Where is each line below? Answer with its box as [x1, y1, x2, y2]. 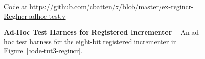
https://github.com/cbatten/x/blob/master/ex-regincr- [29, 1, 193, 11]
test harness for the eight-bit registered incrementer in [16, 36, 177, 46]
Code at [4, 1, 28, 11]
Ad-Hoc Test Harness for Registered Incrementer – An [4, 27, 190, 37]
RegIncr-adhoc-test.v [4, 11, 66, 21]
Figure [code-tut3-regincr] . [4, 46, 83, 56]
